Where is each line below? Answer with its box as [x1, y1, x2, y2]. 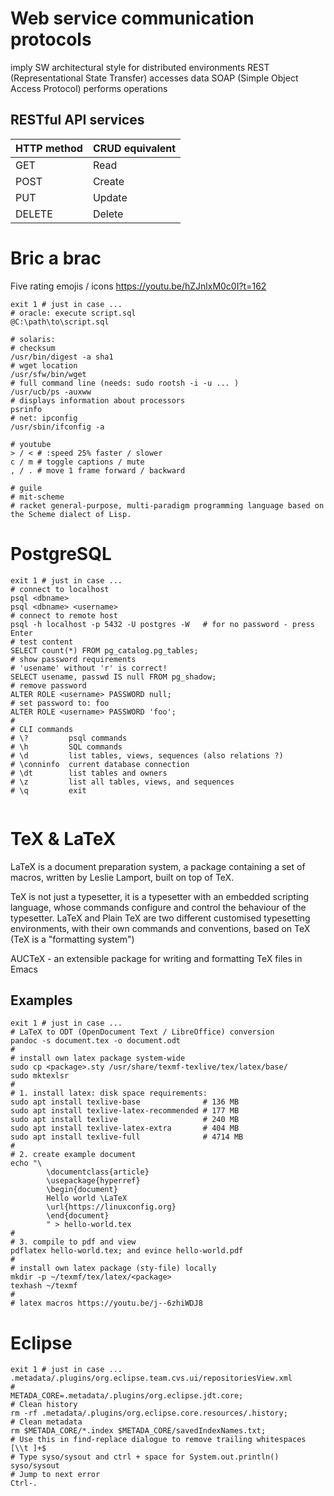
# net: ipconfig [10, 413, 78, 423]
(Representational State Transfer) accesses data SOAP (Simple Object [10, 72, 299, 84]
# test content [10, 637, 74, 647]
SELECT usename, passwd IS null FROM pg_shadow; [10, 672, 217, 682]
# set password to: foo [10, 698, 110, 708]
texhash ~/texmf [10, 1281, 78, 1291]
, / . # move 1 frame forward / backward [10, 465, 186, 476]
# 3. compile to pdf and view [10, 1237, 137, 1247]
